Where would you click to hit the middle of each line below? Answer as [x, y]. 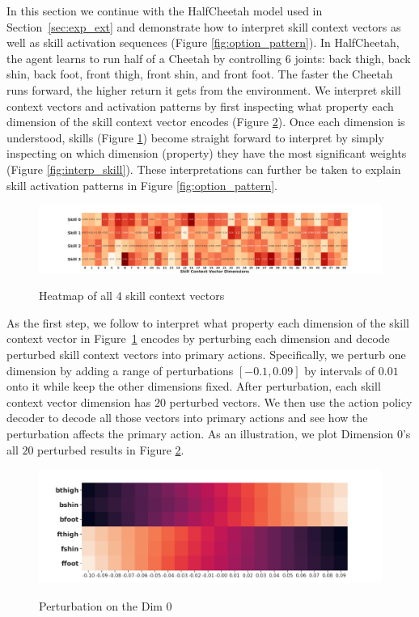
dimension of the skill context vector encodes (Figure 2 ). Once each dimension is [206, 122]
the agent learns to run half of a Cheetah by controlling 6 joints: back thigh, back [209, 58]
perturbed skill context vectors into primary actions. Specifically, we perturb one [206, 354]
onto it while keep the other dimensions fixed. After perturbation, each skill [194, 386]
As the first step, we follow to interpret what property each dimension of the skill [208, 322]
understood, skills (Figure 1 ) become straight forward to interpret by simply [195, 137]
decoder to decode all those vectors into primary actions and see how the [187, 418]
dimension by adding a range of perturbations [120, 370]
